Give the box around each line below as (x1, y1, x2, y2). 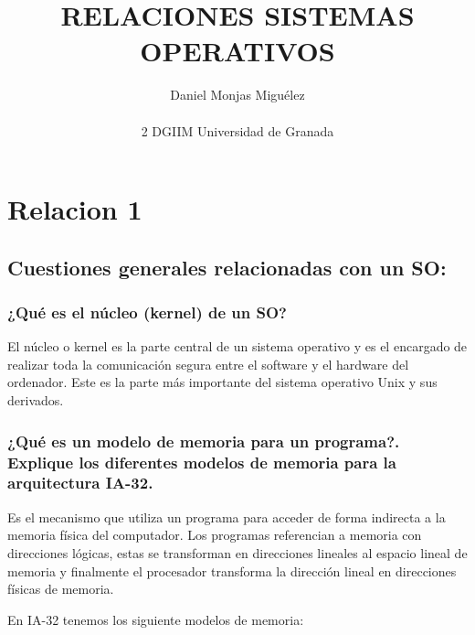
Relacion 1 (7, 190, 142, 228)
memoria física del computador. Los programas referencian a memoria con (7, 525, 422, 544)
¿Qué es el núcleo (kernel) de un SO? (7, 300, 287, 323)
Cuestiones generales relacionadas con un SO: (7, 253, 447, 281)
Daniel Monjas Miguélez (170, 85, 305, 104)
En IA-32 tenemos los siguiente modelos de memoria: (7, 609, 304, 629)
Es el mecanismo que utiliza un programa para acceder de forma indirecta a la (7, 507, 446, 526)
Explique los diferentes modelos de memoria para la (7, 450, 396, 473)
